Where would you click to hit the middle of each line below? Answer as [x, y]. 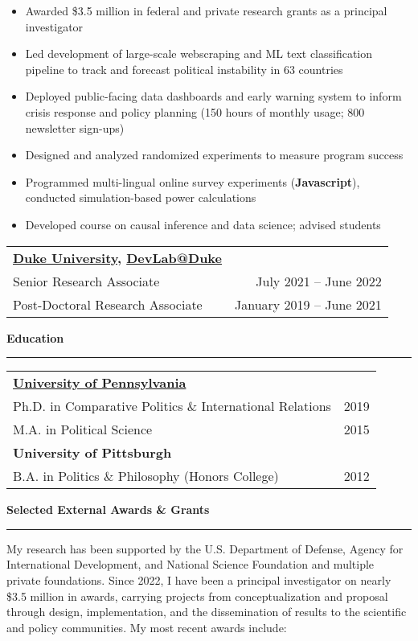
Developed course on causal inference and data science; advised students [203, 224]
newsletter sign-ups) [75, 127]
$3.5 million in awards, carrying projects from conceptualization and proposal [197, 596]
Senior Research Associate [86, 281]
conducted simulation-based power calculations [141, 197]
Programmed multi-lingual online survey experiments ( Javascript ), [193, 181]
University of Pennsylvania [100, 383]
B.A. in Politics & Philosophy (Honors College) [146, 476]
